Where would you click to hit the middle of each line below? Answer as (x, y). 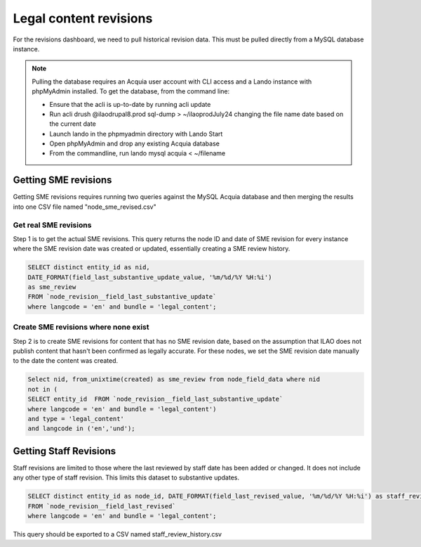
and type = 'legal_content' (76, 419)
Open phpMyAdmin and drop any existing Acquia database (135, 143)
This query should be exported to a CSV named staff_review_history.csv (118, 534)
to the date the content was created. (66, 361)
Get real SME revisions (52, 225)
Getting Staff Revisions (65, 451)
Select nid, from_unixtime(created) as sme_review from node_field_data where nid (174, 379)
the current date (73, 124)
